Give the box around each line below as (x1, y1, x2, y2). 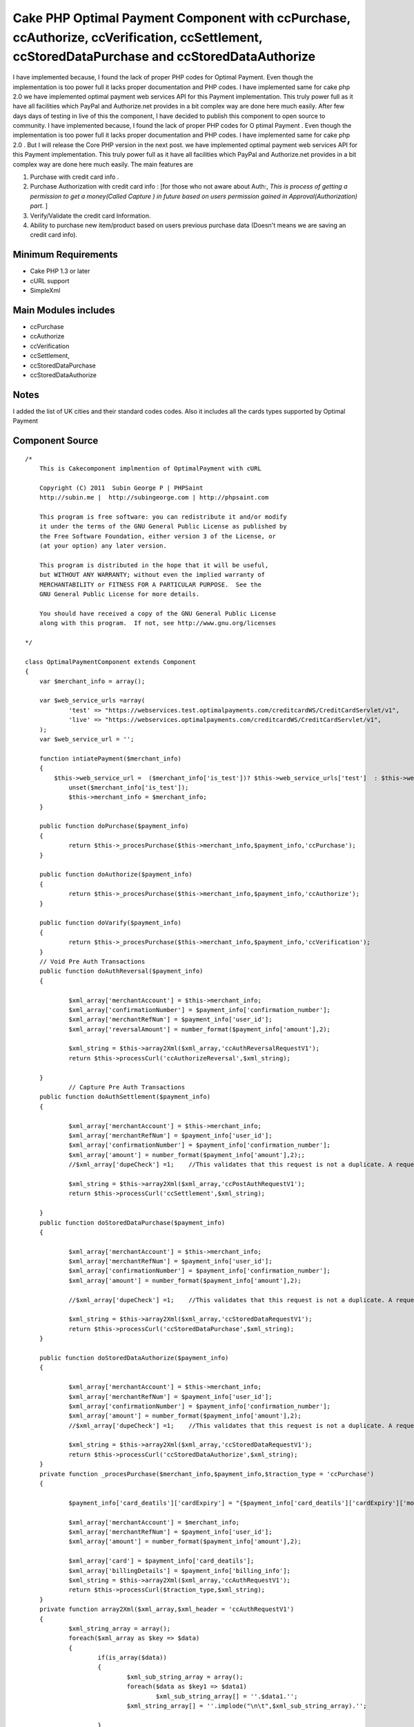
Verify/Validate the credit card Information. (30, 211, 151, 220)
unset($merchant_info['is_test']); (68, 783, 189, 791)
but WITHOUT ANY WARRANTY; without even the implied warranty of (39, 571, 266, 579)
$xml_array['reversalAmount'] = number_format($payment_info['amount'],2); (68, 1025, 331, 1033)
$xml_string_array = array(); (68, 1624, 171, 1632)
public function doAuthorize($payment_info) (39, 870, 193, 879)
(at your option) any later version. (39, 542, 167, 550)
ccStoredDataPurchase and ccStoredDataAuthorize (12, 49, 316, 65)
